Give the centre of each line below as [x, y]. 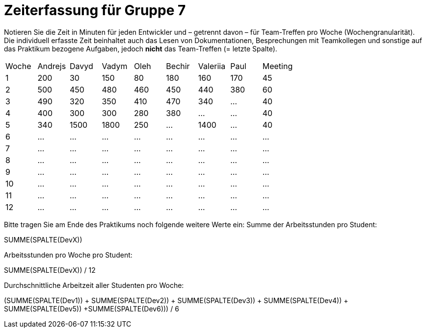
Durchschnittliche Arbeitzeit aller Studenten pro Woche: [94, 285]
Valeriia [212, 66]
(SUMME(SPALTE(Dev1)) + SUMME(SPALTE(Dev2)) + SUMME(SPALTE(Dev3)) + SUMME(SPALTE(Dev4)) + [176, 300]
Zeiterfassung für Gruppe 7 [95, 10]
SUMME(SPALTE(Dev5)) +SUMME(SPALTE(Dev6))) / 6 [92, 308]
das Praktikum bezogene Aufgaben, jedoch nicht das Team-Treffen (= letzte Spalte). [141, 48]
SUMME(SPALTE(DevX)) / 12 [50, 270]
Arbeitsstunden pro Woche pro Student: [68, 255]
